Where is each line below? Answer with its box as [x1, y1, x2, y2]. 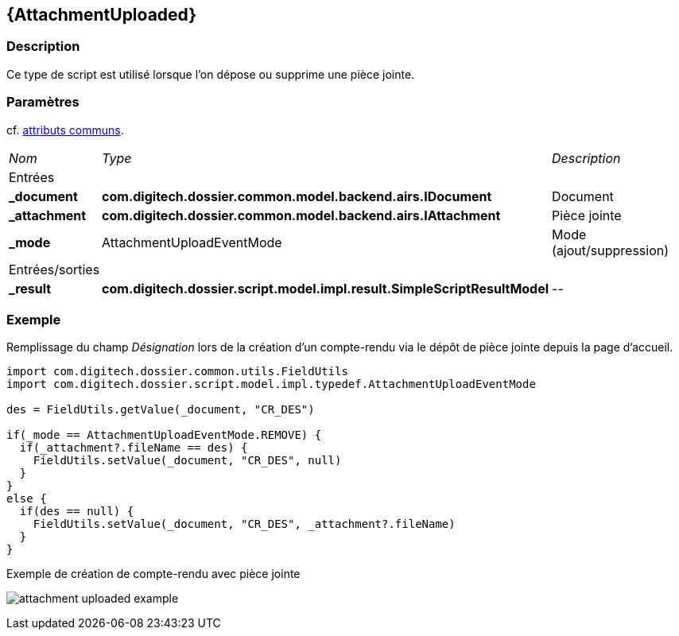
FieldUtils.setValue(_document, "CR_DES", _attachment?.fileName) [33, 518, 456, 531]
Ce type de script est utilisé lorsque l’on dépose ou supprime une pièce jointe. [6, 67, 415, 81]
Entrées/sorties [9, 261, 100, 277]
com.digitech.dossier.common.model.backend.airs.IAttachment [102, 207, 501, 223]
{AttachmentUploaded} [6, 5, 197, 25]
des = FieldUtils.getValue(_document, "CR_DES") [6, 403, 315, 417]
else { [6, 492, 47, 506]
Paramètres [6, 94, 80, 111]
